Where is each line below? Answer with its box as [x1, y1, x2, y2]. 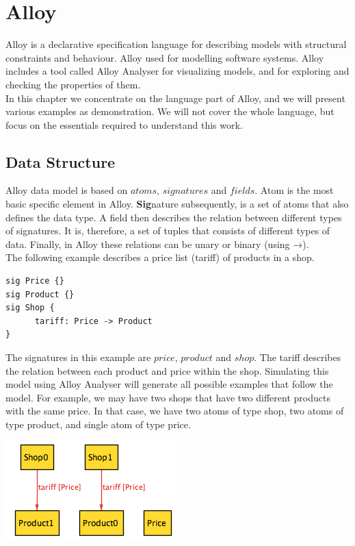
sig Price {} [5, 276, 64, 286]
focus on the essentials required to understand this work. [5, 117, 243, 132]
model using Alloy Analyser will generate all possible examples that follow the [5, 377, 333, 391]
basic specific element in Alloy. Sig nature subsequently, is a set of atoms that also [5, 197, 349, 211]
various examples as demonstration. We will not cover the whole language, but [5, 104, 334, 119]
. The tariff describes [254, 350, 341, 364]
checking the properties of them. [5, 77, 141, 91]
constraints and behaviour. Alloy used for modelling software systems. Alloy [5, 50, 324, 64]
